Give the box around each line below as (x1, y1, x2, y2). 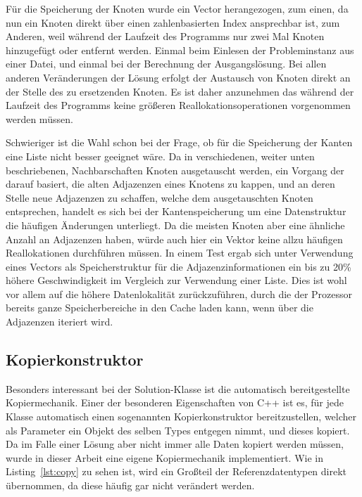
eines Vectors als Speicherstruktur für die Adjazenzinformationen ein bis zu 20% (6, 259, 351, 273)
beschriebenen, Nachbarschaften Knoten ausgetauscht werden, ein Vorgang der (6, 162, 344, 177)
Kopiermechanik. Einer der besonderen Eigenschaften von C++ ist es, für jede (6, 395, 344, 410)
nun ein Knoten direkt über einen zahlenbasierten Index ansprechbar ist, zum (6, 15, 340, 30)
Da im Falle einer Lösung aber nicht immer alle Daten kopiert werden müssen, (6, 437, 344, 451)
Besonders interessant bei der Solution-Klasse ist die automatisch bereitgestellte (6, 381, 350, 396)
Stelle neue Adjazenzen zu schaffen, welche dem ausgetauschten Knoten (6, 190, 313, 205)
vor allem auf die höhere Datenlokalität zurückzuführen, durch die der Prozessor (6, 286, 353, 301)
